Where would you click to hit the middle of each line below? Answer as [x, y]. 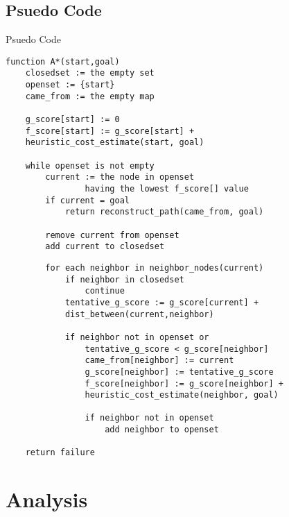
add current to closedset [105, 247]
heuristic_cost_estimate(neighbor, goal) [182, 395]
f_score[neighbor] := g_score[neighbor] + [184, 383]
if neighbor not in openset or [137, 337]
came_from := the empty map [90, 96]
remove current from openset [112, 235]
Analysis [47, 499]
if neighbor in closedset [124, 279]
